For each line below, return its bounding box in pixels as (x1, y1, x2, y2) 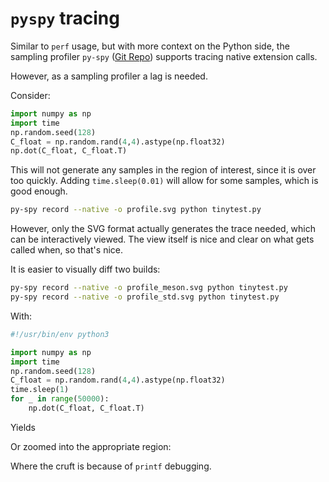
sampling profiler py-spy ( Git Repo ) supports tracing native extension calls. (10, 50, 318, 62)
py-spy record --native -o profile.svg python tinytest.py (10, 205, 262, 215)
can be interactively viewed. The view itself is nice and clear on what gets (10, 233, 315, 246)
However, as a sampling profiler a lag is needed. (10, 70, 208, 82)
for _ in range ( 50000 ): (10, 394, 110, 404)
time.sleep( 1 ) (10, 385, 70, 395)
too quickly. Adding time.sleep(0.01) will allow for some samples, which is (10, 175, 319, 187)
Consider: (10, 89, 51, 101)
